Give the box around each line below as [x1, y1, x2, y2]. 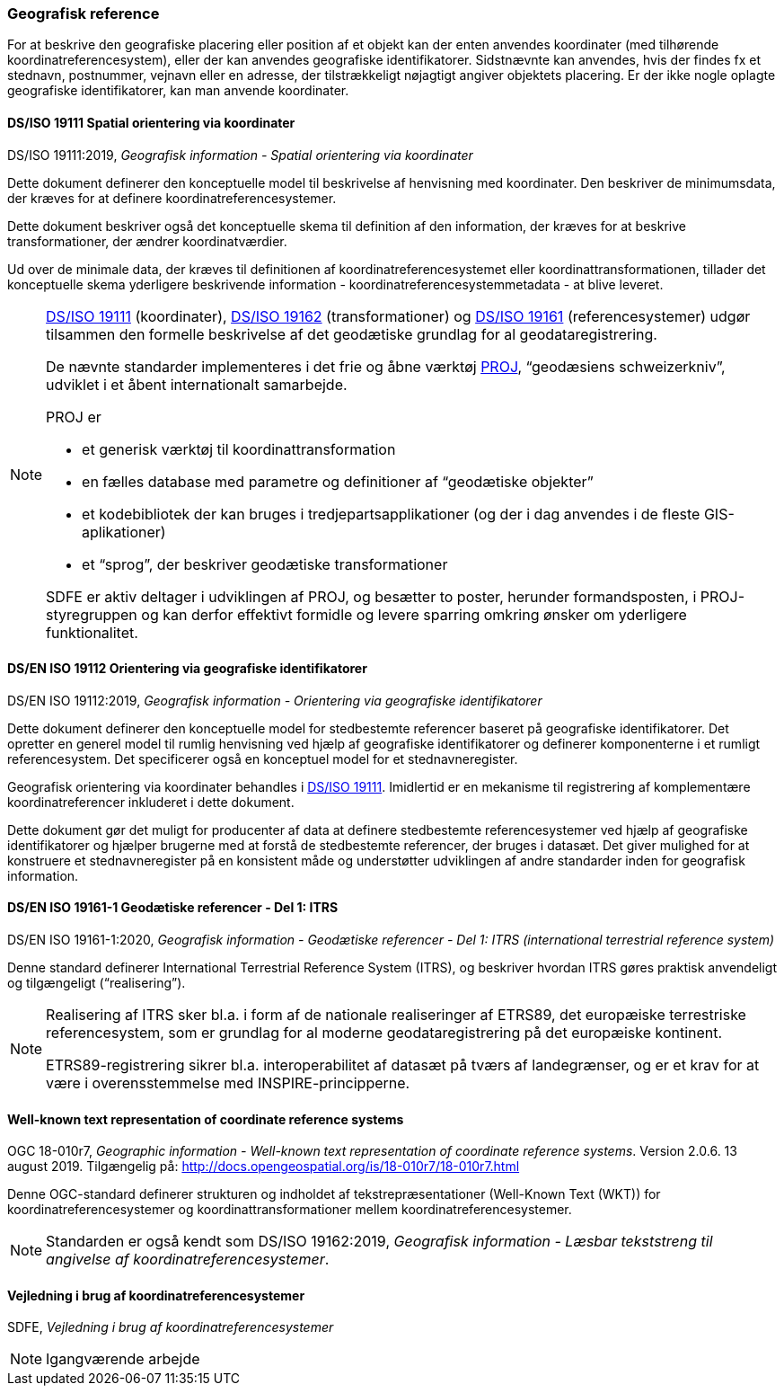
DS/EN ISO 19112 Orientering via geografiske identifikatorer [7, 661, 367, 677]
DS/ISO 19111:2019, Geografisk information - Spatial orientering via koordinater [7, 146, 473, 163]
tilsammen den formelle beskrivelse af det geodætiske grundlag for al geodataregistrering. [46, 324, 657, 343]
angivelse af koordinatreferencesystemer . [46, 1250, 330, 1269]
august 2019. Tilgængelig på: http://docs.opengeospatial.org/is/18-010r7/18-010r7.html [7, 1158, 520, 1175]
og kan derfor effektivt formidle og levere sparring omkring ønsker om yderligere [141, 605, 687, 624]
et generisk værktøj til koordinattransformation [82, 439, 396, 458]
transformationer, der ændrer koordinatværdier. [7, 233, 287, 249]
